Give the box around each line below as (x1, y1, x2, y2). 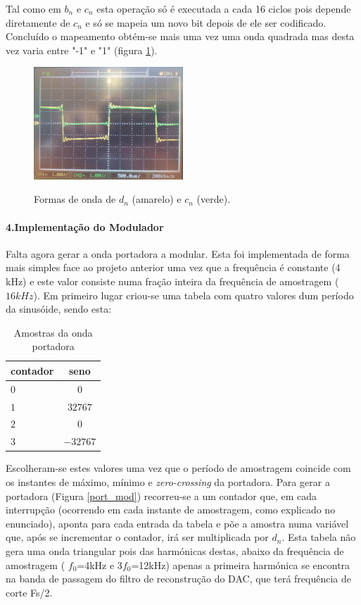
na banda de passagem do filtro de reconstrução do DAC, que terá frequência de (6, 571, 351, 586)
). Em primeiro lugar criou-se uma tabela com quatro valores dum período (33, 287, 354, 302)
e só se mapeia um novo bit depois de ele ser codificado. (85, 15, 327, 30)
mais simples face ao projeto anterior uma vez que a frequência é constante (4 (6, 260, 341, 275)
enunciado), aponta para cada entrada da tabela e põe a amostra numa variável (6, 516, 349, 530)
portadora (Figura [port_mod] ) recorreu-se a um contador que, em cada (6, 488, 317, 503)
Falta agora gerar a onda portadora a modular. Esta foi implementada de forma (6, 246, 350, 261)
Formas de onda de (34, 192, 116, 206)
